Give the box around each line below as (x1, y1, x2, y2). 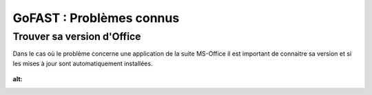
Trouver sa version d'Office (12, 30, 141, 43)
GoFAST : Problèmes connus (12, 10, 180, 25)
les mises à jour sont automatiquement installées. (12, 59, 153, 67)
